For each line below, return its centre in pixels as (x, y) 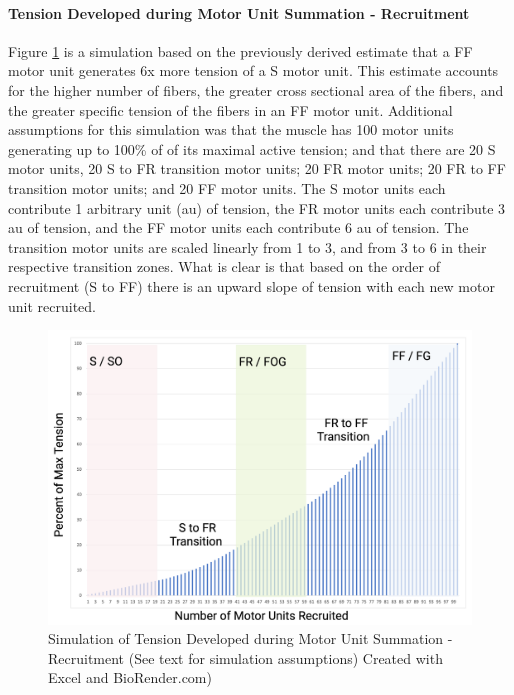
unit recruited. (52, 305)
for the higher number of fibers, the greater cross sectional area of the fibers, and (256, 89)
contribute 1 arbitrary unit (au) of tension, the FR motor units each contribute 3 (257, 207)
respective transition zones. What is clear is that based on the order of (224, 266)
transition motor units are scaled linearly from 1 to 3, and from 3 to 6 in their (247, 246)
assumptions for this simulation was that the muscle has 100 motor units (231, 129)
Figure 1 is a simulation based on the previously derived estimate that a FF (240, 50)
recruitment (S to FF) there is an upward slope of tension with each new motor (251, 285)
